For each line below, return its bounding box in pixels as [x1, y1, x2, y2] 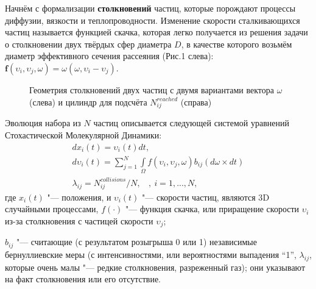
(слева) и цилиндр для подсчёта [29, 95, 147, 108]
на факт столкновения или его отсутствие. [5, 273, 161, 285]
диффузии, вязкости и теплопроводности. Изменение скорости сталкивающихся [5, 13, 300, 26]
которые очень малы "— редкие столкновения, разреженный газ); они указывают [5, 260, 306, 273]
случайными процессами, [5, 202, 99, 215]
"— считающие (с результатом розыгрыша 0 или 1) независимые [16, 235, 257, 248]
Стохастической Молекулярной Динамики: [5, 128, 162, 141]
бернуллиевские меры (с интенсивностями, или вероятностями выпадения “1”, [5, 248, 297, 260]
